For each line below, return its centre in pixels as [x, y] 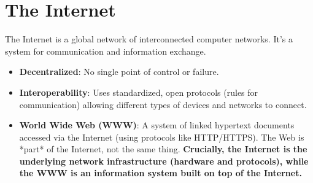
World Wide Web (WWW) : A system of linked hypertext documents [157, 125]
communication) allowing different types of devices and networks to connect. [163, 104]
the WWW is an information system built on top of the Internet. [160, 173]
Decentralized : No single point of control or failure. [119, 72]
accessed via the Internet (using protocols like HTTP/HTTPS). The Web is [162, 137]
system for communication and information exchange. [106, 51]
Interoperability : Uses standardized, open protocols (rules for [139, 92]
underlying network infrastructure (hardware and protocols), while [164, 161]
